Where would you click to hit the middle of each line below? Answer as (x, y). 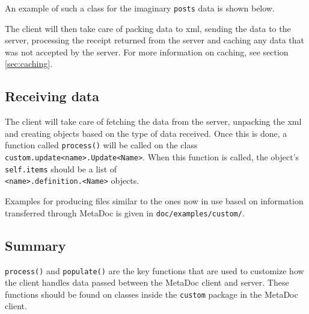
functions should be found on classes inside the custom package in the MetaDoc (151, 294)
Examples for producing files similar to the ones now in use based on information (154, 201)
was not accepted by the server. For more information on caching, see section (147, 52)
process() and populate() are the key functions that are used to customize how (154, 270)
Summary (35, 245)
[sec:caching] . (29, 64)
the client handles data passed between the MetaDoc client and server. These (147, 282)
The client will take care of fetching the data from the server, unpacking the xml (153, 121)
